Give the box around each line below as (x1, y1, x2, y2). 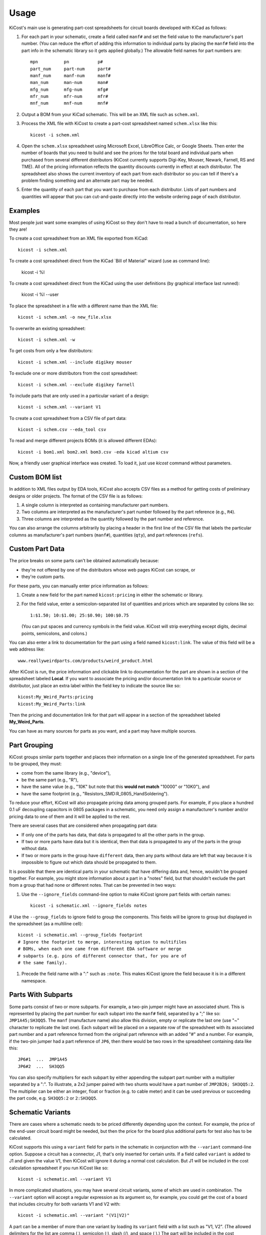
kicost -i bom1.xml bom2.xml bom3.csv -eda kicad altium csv (18, 449, 168, 454)
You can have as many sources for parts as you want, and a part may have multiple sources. (9, 728, 197, 734)
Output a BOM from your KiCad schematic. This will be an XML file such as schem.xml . (21, 111, 199, 117)
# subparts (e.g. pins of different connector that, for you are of (18, 953, 187, 958)
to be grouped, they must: (9, 761, 62, 767)
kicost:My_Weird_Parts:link (18, 701, 86, 706)
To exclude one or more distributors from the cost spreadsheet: (9, 370, 138, 376)
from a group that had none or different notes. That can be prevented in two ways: (9, 882, 176, 888)
